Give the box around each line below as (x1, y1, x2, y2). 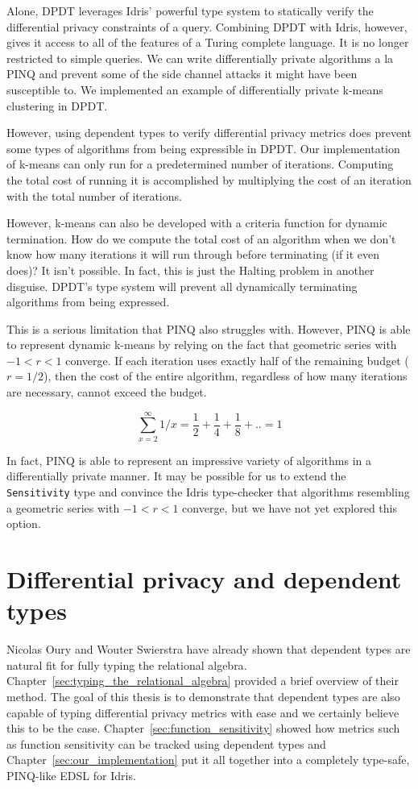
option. (6, 515, 41, 532)
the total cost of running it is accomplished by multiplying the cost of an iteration (6, 171, 412, 188)
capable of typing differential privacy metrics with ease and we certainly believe (6, 704, 399, 720)
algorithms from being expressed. (6, 293, 170, 310)
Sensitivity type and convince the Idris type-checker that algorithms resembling (6, 483, 410, 500)
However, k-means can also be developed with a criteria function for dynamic (6, 214, 387, 231)
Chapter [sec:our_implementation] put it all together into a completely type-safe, (6, 751, 410, 768)
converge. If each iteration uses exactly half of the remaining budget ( (65, 351, 409, 368)
